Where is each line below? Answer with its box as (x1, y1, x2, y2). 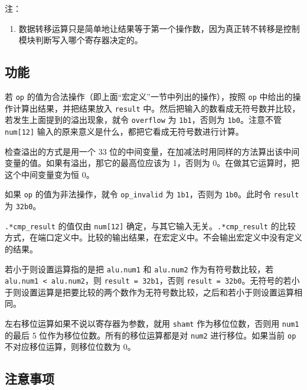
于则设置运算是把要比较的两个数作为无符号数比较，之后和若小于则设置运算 (5, 285, 294, 298)
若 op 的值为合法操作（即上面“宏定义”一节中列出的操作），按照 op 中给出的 (5, 90, 293, 102)
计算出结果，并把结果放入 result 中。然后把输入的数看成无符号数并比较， (12, 102, 301, 114)
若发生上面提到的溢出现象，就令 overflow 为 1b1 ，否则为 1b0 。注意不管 (5, 113, 282, 126)
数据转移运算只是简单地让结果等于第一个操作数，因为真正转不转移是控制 (18, 22, 300, 34)
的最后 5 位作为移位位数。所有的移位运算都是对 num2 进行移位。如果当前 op (5, 329, 296, 341)
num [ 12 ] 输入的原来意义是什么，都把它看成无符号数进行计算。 (5, 125, 244, 137)
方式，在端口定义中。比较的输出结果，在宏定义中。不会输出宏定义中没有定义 (5, 231, 302, 243)
